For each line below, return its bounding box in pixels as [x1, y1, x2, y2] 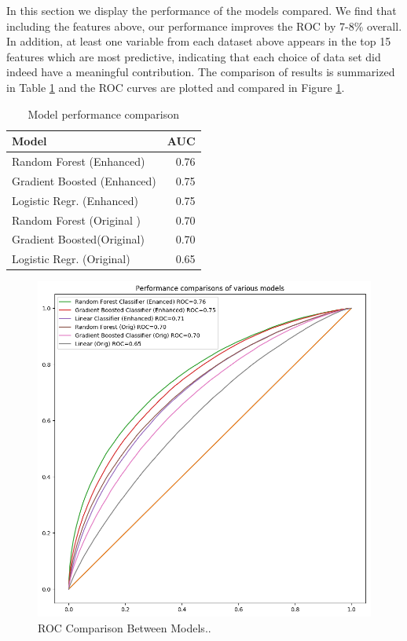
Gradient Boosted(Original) [12, 231, 145, 247]
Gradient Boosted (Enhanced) [12, 172, 156, 189]
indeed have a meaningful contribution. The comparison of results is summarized [6, 64, 395, 80]
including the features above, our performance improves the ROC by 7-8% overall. [6, 17, 402, 34]
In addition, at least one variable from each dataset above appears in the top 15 [6, 33, 391, 49]
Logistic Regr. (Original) [12, 251, 130, 267]
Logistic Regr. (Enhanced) [12, 192, 138, 208]
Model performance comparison [27, 105, 179, 122]
